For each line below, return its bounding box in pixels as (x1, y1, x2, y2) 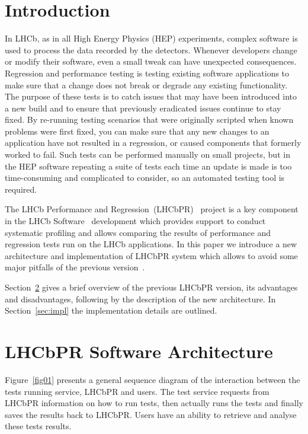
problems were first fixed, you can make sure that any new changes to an (5, 125, 269, 137)
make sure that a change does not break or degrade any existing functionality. (5, 78, 288, 91)
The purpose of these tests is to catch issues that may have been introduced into (5, 90, 297, 103)
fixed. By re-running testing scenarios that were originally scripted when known (5, 113, 294, 126)
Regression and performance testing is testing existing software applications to (5, 66, 290, 79)
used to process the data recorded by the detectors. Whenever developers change (5, 43, 297, 56)
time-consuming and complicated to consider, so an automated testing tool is (5, 171, 285, 184)
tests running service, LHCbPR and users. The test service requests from (5, 385, 269, 397)
